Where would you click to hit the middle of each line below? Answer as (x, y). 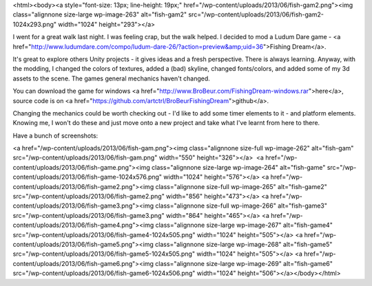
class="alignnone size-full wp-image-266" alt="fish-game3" (241, 206)
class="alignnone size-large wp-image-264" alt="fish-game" (239, 167)
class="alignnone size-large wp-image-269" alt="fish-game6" (244, 263)
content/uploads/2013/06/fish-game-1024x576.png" (87, 177)
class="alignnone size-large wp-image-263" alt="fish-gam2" (100, 14)
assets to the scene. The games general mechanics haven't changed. (111, 78)
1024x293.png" (35, 24)
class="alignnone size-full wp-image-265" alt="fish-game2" (241, 186)
